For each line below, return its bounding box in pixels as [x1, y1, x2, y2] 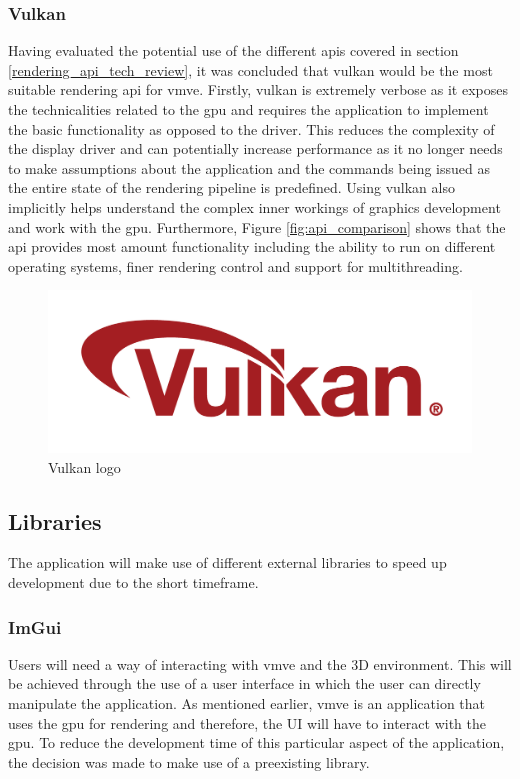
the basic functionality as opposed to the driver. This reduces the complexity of [8, 118, 495, 139]
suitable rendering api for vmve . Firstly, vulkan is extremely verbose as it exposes [8, 79, 508, 100]
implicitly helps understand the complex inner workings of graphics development [8, 196, 501, 217]
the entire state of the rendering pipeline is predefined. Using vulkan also [8, 177, 455, 198]
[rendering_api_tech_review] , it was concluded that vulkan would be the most [8, 59, 493, 80]
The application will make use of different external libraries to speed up [8, 552, 447, 573]
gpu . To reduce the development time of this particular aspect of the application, [8, 732, 505, 753]
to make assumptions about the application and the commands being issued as [8, 157, 490, 178]
